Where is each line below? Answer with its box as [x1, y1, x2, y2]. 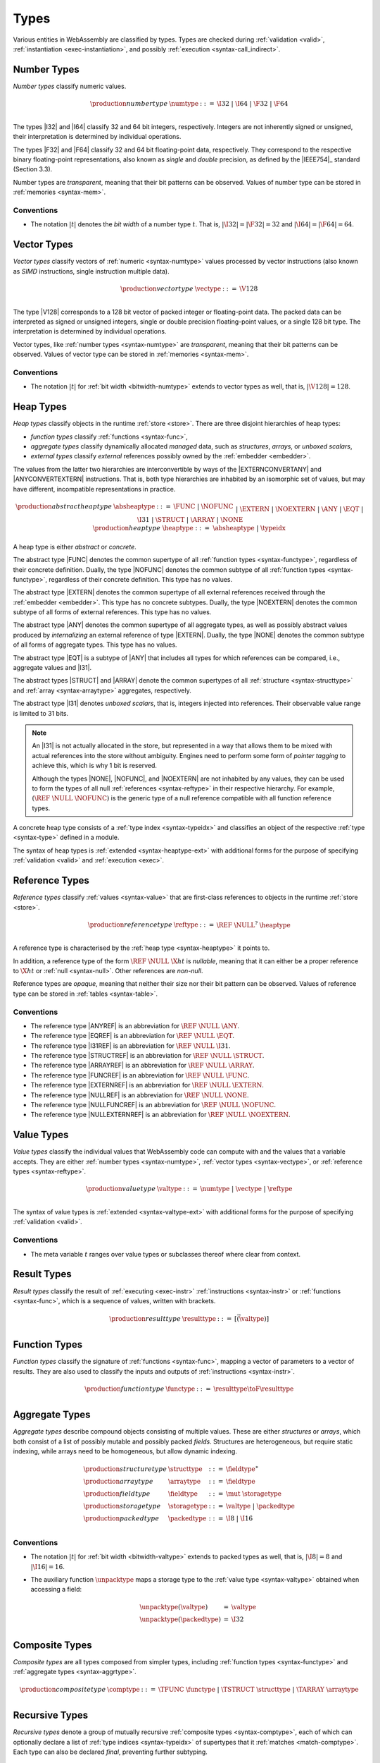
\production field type [83, 1490, 151, 1498]
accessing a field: [30, 1585, 82, 1594]
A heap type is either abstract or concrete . [13, 542, 137, 551]
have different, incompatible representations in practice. [13, 484, 176, 493]
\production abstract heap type [15, 502, 113, 511]
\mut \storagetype [225, 1490, 281, 1498]
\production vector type [120, 284, 194, 293]
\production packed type [83, 1515, 160, 1523]
